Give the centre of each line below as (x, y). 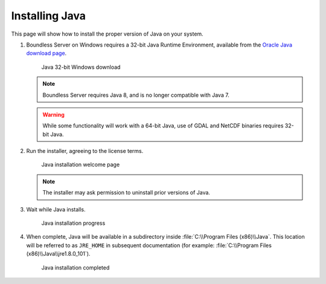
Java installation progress (73, 223)
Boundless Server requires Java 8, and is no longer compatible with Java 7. (136, 95)
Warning (53, 114)
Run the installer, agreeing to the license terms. (85, 151)
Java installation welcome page (81, 165)
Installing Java (49, 16)
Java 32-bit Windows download (81, 67)
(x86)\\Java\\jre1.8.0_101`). (58, 254)
